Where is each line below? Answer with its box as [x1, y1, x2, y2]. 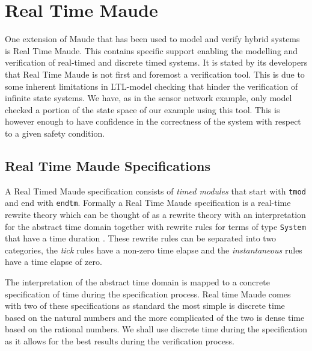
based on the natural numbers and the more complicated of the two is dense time [5, 311, 305, 323]
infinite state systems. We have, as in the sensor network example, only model [5, 92, 292, 104]
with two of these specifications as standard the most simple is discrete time [5, 299, 285, 312]
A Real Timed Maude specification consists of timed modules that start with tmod [5, 184, 306, 197]
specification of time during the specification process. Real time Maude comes [5, 287, 291, 300]
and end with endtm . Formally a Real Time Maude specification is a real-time [5, 196, 291, 209]
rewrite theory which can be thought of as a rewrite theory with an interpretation [5, 208, 306, 220]
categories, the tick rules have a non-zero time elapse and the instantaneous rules [5, 243, 302, 256]
